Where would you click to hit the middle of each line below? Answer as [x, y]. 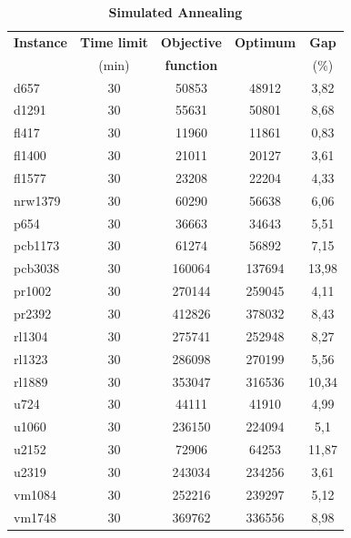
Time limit [114, 41]
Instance [40, 41]
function [191, 64]
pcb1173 [37, 245]
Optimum [265, 41]
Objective [191, 41]
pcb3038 [37, 268]
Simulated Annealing [175, 12]
